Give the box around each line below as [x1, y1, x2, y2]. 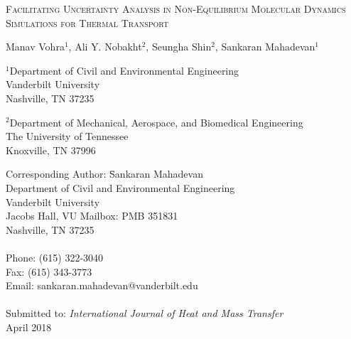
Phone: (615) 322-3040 [6, 249, 104, 264]
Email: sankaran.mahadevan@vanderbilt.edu [6, 278, 198, 293]
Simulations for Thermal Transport [6, 15, 169, 30]
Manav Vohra [6, 39, 65, 54]
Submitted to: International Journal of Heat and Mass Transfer [6, 306, 283, 321]
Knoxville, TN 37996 [6, 142, 96, 157]
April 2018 [6, 319, 52, 334]
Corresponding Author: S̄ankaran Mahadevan [6, 166, 203, 181]
